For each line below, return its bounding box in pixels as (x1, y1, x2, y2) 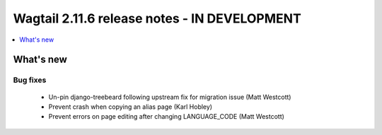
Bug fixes (13, 75, 47, 85)
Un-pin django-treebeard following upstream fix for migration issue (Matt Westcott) (48, 93, 291, 101)
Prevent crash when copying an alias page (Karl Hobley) (48, 102, 212, 111)
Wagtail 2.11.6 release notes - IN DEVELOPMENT (13, 11, 302, 26)
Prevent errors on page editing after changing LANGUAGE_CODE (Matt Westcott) (48, 112, 284, 121)
